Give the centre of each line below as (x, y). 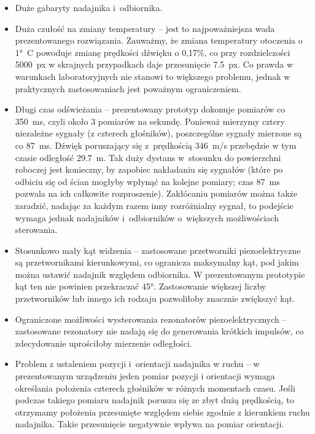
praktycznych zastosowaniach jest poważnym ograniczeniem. (128, 88)
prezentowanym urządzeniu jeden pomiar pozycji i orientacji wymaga (145, 376)
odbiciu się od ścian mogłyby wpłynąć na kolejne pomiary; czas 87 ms (147, 181)
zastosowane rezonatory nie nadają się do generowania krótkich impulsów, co (159, 331)
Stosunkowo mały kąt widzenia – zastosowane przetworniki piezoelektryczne (158, 250)
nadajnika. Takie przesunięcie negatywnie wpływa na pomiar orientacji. (150, 424)
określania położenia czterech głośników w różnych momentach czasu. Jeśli (155, 388)
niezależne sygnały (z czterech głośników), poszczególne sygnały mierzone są (158, 133)
